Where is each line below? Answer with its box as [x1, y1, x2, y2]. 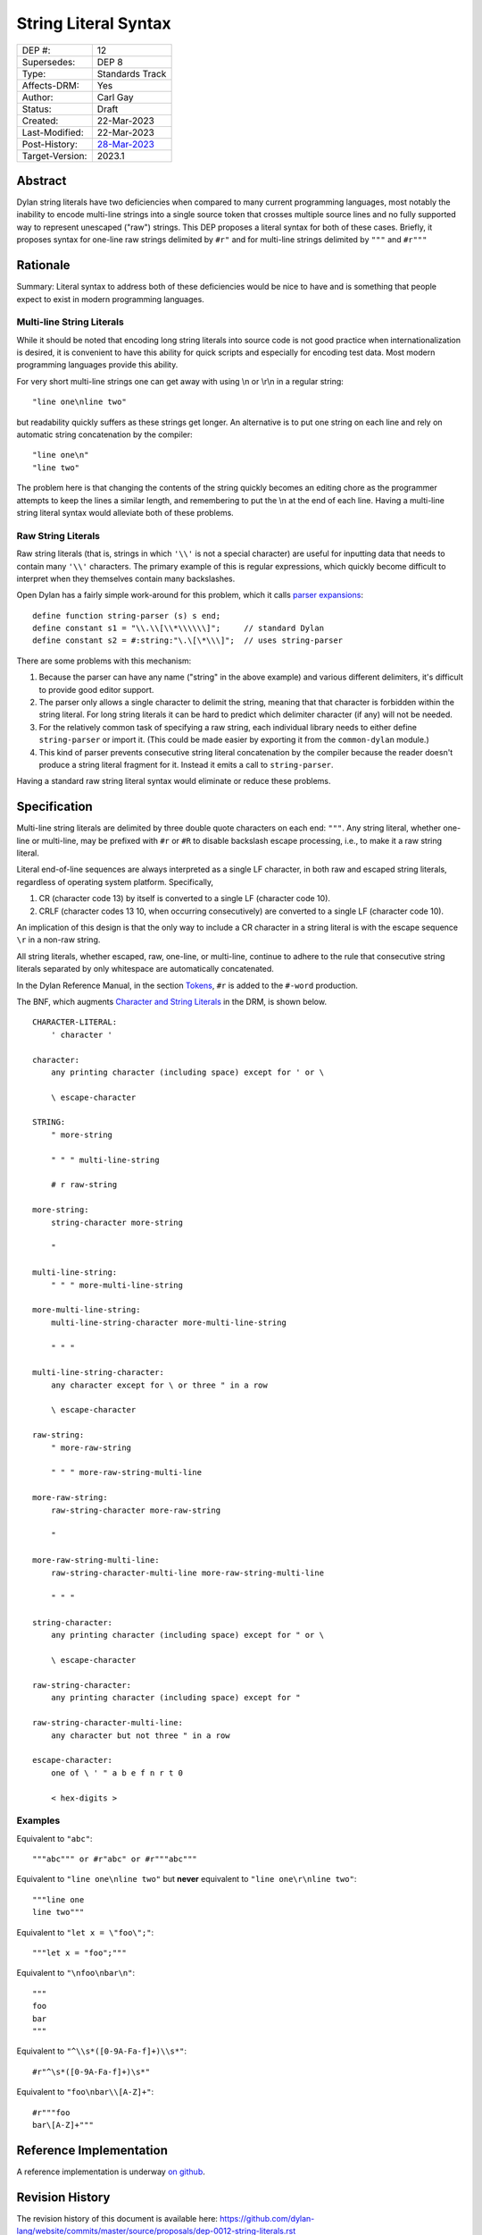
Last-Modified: [21, 126, 84, 139]
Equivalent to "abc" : [16, 1833, 93, 1843]
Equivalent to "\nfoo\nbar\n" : [16, 1968, 136, 1978]
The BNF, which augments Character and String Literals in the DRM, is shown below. [16, 996, 328, 1007]
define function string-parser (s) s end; [32, 611, 221, 620]
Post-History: [21, 138, 78, 150]
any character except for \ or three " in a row [50, 1379, 268, 1390]
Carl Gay [96, 90, 134, 103]
